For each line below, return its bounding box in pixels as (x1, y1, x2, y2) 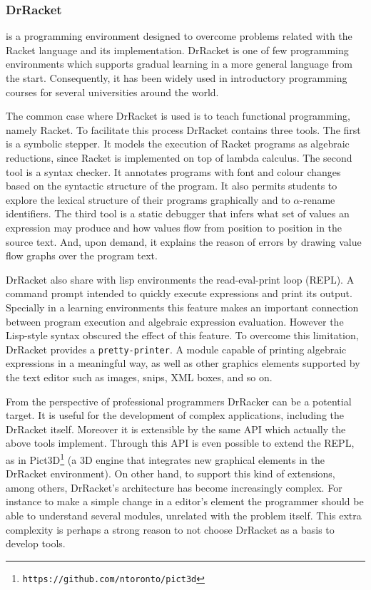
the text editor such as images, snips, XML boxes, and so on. (6, 369, 273, 384)
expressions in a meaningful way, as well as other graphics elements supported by (6, 356, 360, 371)
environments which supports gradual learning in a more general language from (6, 56, 352, 71)
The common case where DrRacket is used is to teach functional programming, (6, 108, 351, 123)
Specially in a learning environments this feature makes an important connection (6, 299, 359, 314)
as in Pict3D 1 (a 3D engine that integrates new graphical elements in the (6, 450, 325, 467)
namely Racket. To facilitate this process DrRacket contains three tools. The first (6, 122, 361, 137)
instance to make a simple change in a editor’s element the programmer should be (6, 494, 364, 509)
